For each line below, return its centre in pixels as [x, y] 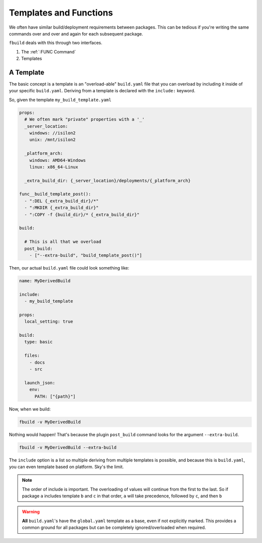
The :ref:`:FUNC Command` [49, 51]
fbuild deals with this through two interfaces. [56, 43]
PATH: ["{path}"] [55, 396]
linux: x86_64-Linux [54, 167]
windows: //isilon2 [53, 133]
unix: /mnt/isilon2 [53, 140]
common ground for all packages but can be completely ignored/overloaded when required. [114, 527]
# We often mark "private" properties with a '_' [85, 119]
